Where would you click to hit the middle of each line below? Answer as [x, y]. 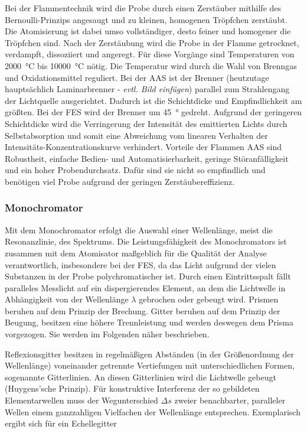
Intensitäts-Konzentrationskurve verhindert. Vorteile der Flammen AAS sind [143, 147]
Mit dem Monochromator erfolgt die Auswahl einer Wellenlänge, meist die [139, 229]
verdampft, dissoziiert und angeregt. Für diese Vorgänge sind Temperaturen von [150, 54]
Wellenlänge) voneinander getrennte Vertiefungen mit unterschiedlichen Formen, [150, 365]
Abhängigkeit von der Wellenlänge [67, 299]
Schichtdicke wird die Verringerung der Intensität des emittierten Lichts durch [146, 123]
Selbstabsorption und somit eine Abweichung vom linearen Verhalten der [136, 135]
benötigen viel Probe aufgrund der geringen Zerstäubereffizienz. [120, 181]
